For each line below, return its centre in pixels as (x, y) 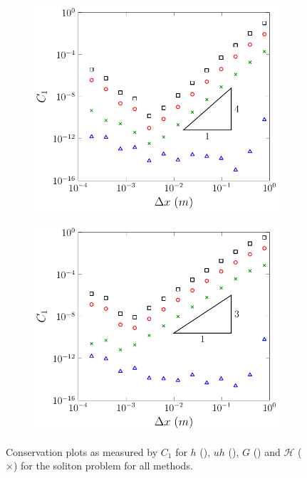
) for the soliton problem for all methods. (103, 466)
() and (267, 451)
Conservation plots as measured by (82, 451)
